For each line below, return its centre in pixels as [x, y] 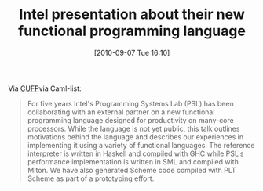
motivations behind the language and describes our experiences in [135, 137]
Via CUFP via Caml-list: [45, 88]
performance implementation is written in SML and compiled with [133, 161]
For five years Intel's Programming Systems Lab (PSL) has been [130, 103]
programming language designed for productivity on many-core [130, 120]
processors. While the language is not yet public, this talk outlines [133, 128]
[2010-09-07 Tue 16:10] [132, 52]
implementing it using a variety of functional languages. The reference [141, 145]
